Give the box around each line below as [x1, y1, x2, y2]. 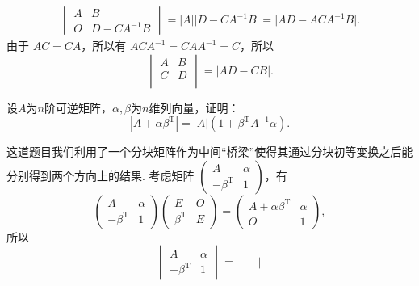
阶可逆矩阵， [44, 99, 112, 116]
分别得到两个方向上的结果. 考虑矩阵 [6, 166, 195, 183]
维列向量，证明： [149, 99, 240, 116]
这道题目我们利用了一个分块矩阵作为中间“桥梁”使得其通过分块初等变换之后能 [6, 143, 413, 160]
